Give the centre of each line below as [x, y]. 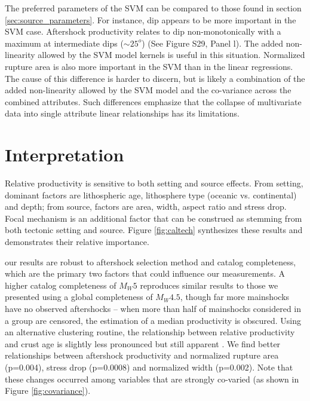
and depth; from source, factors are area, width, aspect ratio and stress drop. [146, 206]
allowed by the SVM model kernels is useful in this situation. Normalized [171, 55]
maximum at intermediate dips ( [64, 43]
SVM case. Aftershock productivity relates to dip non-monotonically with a [143, 31]
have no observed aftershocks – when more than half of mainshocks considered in [153, 308]
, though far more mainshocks [235, 297]
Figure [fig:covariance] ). [48, 391]
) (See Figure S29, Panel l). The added [213, 43]
